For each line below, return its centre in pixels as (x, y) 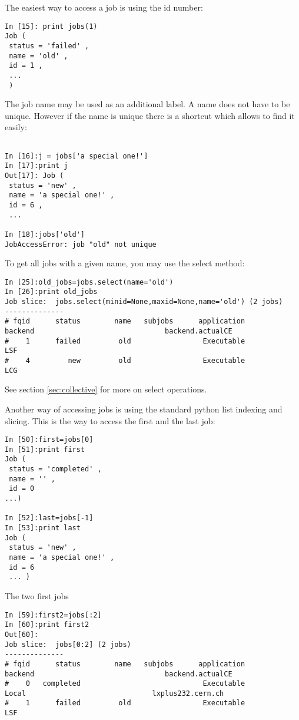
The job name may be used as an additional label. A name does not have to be (147, 104)
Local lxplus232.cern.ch (114, 693)
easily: (16, 127)
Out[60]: (22, 634)
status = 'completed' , (55, 469)
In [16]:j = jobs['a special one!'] (77, 156)
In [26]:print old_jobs (51, 292)
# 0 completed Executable (125, 684)
